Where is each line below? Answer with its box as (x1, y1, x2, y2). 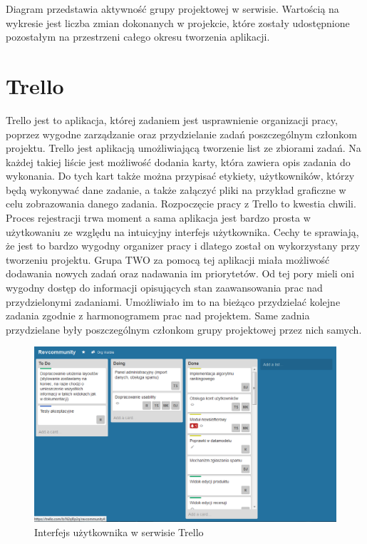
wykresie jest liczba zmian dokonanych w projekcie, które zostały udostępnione (6, 15, 350, 30)
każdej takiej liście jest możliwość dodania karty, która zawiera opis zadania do (6, 154, 351, 169)
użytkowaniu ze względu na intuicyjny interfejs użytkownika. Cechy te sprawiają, (6, 224, 359, 239)
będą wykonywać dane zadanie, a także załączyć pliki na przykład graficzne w (6, 182, 346, 197)
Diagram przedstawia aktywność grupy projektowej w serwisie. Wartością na (6, 1, 339, 16)
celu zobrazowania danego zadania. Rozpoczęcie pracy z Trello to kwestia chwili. (6, 196, 356, 211)
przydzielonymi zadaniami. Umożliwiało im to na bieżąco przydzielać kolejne (6, 294, 341, 309)
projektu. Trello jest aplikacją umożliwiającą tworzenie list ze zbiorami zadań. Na (6, 140, 361, 155)
